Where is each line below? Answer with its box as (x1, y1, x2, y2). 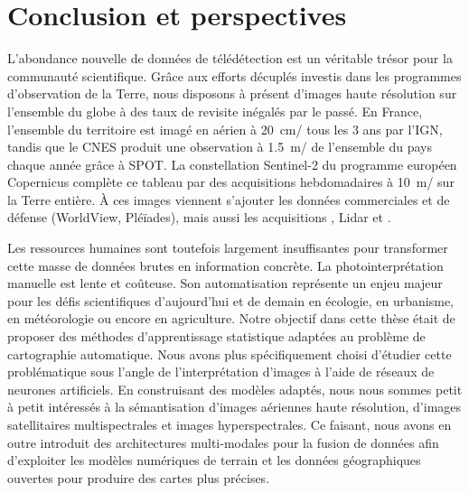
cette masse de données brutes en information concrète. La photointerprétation (7, 256, 444, 274)
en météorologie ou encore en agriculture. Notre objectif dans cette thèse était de (7, 309, 455, 328)
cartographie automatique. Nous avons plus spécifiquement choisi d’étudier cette (7, 344, 452, 363)
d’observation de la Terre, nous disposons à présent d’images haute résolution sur (7, 84, 457, 103)
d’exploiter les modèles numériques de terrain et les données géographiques (7, 451, 421, 470)
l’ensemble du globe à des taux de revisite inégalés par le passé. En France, (7, 101, 423, 120)
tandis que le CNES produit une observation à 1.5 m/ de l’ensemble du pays (7, 137, 433, 156)
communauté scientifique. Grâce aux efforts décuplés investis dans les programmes (7, 66, 462, 85)
